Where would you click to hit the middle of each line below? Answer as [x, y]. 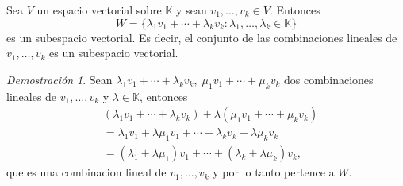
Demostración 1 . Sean [59, 79]
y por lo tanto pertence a [274, 172]
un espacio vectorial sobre [99, 10]
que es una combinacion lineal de [86, 172]
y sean [192, 10]
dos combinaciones [329, 79]
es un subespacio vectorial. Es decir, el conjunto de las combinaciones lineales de [202, 37]
